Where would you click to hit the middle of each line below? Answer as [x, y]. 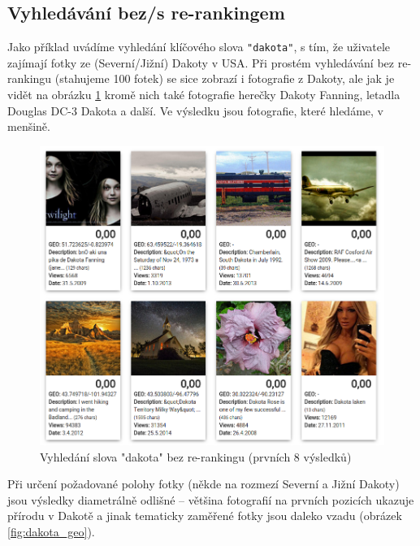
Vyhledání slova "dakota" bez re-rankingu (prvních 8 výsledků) [196, 456]
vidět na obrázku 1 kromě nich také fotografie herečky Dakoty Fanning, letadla [204, 95]
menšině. [29, 126]
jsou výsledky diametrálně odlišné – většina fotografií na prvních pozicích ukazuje [211, 499]
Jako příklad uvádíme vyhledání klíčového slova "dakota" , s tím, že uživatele [199, 47]
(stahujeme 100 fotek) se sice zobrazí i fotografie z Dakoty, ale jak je [225, 78]
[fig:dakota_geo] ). [51, 532]
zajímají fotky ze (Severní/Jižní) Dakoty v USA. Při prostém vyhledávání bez [201, 62]
